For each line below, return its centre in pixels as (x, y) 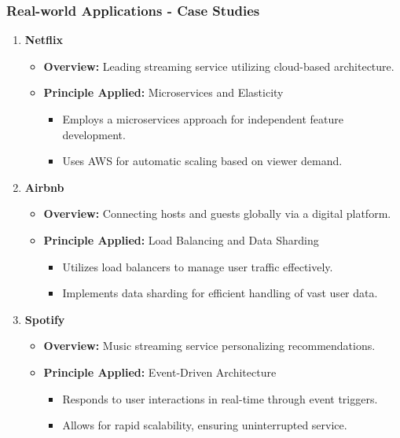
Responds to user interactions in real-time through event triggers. (220, 398)
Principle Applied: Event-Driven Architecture (160, 372)
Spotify (45, 319)
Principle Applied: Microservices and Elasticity (163, 92)
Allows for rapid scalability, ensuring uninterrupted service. (205, 425)
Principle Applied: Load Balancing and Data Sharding (181, 239)
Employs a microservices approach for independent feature (203, 119)
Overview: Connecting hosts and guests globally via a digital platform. (217, 213)
